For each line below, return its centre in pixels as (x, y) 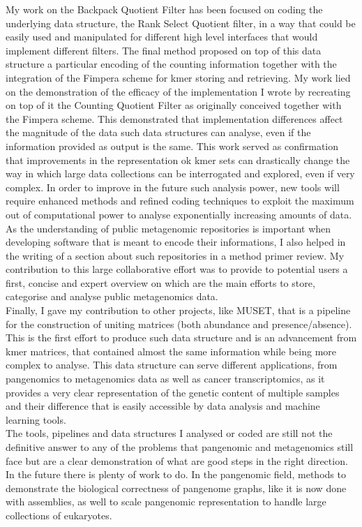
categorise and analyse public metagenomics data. (112, 296)
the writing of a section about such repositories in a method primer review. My (175, 255)
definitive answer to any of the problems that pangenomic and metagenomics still (180, 447)
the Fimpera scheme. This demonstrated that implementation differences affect (174, 118)
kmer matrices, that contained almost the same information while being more (171, 351)
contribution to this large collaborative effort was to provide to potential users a (177, 269)
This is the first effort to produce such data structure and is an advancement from (181, 337)
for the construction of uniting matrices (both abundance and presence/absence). (179, 324)
